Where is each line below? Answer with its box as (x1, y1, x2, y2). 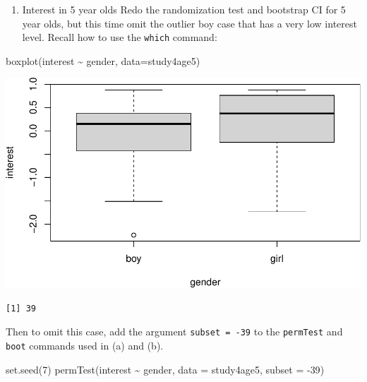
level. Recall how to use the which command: (22, 30, 217, 44)
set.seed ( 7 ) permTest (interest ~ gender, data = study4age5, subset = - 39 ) (6, 362, 325, 376)
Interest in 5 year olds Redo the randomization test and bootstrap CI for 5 (22, 2, 346, 16)
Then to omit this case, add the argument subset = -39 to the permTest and (6, 324, 343, 339)
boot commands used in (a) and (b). (6, 338, 164, 353)
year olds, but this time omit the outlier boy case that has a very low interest (22, 16, 357, 30)
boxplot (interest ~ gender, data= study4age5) (6, 53, 200, 68)
